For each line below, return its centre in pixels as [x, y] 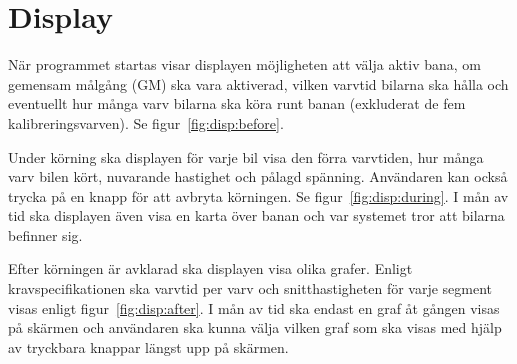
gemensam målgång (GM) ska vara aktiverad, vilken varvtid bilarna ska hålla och [258, 83]
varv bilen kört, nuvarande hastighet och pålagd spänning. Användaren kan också [258, 176]
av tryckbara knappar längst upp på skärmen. [148, 346]
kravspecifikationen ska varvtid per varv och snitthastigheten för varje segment [250, 288]
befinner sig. [45, 234]
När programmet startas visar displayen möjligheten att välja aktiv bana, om [245, 64]
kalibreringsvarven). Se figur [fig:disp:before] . [146, 122]
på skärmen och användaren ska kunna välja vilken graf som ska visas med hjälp [255, 327]
